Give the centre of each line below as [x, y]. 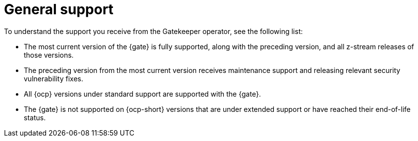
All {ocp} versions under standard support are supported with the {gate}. [142, 94]
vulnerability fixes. [53, 78]
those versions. [49, 55]
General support [59, 9]
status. [35, 117]
